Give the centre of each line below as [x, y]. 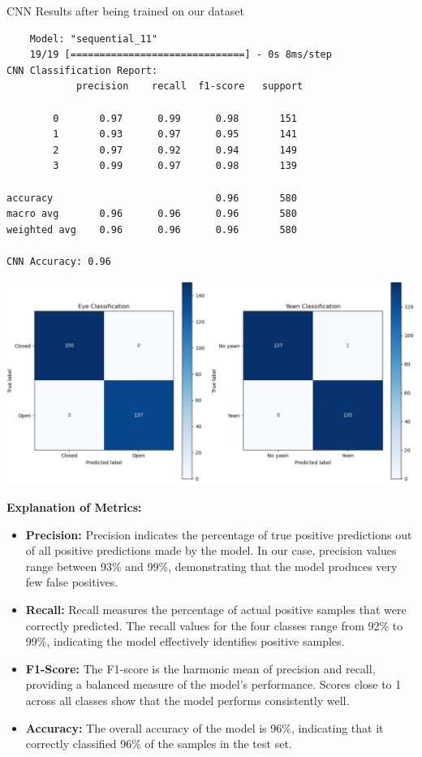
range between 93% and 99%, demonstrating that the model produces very [211, 566]
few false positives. [72, 582]
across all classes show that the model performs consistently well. [187, 701]
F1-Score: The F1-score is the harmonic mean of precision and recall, [200, 668]
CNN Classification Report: [82, 70]
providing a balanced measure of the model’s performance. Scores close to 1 [213, 684]
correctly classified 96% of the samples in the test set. [159, 744]
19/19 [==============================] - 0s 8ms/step [181, 55]
